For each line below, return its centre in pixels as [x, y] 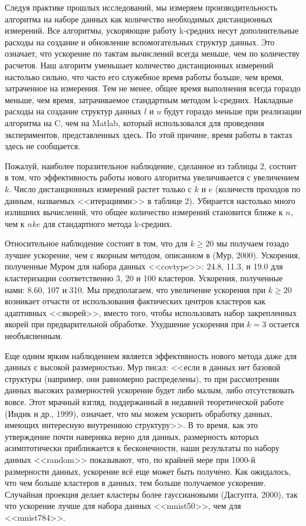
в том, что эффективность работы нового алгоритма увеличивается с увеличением [152, 177]
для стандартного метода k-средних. [108, 223]
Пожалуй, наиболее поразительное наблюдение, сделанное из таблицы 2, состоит [151, 165]
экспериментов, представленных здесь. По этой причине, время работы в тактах [149, 134]
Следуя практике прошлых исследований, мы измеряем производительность [141, 7]
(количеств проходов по [258, 188]
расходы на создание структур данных [73, 111]
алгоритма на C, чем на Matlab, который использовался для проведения [134, 122]
